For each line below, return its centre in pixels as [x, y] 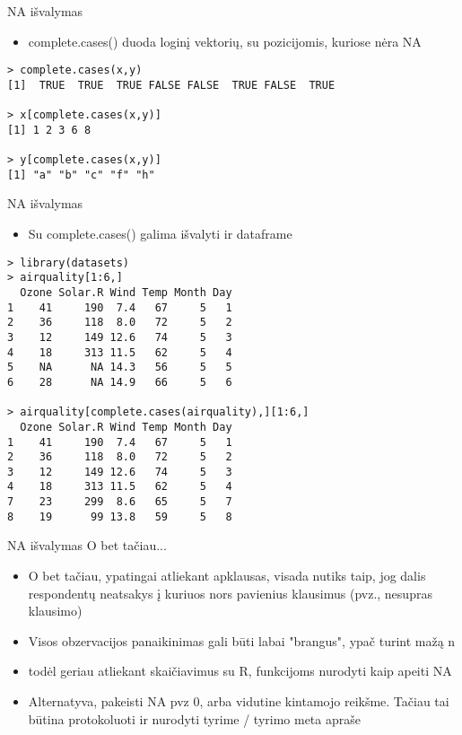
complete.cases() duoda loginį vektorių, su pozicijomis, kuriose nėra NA [225, 41]
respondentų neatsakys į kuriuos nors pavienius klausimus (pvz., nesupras [230, 593]
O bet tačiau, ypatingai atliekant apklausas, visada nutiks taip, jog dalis [227, 576]
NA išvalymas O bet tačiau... [87, 545]
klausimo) [55, 611]
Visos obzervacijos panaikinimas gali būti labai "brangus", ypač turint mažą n [242, 640]
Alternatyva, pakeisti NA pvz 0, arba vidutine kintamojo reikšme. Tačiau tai [239, 701]
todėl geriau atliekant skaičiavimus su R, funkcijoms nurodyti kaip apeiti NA [240, 671]
